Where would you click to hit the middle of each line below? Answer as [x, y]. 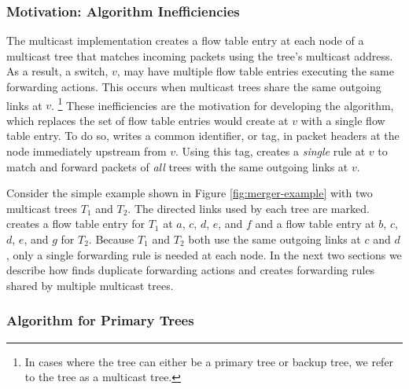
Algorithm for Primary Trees [100, 320]
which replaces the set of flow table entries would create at [147, 120]
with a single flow [343, 120]
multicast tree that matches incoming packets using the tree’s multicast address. [200, 55]
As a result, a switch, [57, 71]
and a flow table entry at [315, 224]
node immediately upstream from [87, 151]
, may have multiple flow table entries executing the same [255, 71]
